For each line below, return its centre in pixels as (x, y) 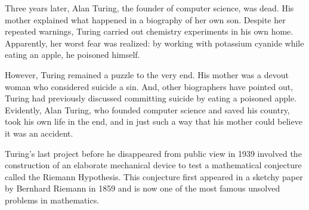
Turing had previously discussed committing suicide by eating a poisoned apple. (151, 98)
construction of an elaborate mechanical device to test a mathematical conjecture (153, 165)
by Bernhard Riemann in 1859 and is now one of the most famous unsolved (143, 188)
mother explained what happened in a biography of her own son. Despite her (145, 19)
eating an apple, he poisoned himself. (72, 55)
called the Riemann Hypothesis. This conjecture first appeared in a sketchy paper (154, 176)
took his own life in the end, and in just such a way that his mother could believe (154, 121)
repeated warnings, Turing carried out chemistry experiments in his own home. (149, 31)
